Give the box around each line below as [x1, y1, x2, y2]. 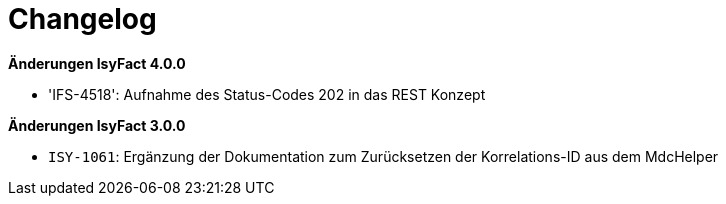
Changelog [8, 2, 157, 36]
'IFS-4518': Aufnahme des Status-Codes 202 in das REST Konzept [48, 85, 486, 103]
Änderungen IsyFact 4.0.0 [8, 54, 186, 72]
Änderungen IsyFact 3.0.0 [8, 116, 186, 134]
